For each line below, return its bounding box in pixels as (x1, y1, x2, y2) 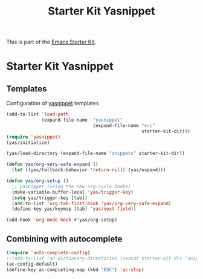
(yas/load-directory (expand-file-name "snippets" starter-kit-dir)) (6, 150, 185, 157)
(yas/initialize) (6, 139, 50, 146)
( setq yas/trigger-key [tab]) (11, 195, 88, 201)
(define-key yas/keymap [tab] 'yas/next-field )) (11, 206, 137, 212)
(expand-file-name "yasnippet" (41, 117, 123, 123)
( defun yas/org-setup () (6, 178, 69, 184)
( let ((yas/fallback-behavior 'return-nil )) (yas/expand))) (11, 167, 166, 173)
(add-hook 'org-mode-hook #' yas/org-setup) (6, 217, 118, 223)
